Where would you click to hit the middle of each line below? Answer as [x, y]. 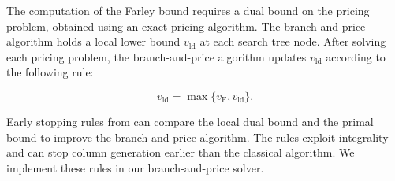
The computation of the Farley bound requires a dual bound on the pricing [188, 10]
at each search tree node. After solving [293, 41]
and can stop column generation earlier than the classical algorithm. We [181, 152]
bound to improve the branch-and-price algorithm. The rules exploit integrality [197, 137]
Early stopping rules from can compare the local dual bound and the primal [190, 121]
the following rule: [50, 72]
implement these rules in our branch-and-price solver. [135, 167]
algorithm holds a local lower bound [93, 41]
